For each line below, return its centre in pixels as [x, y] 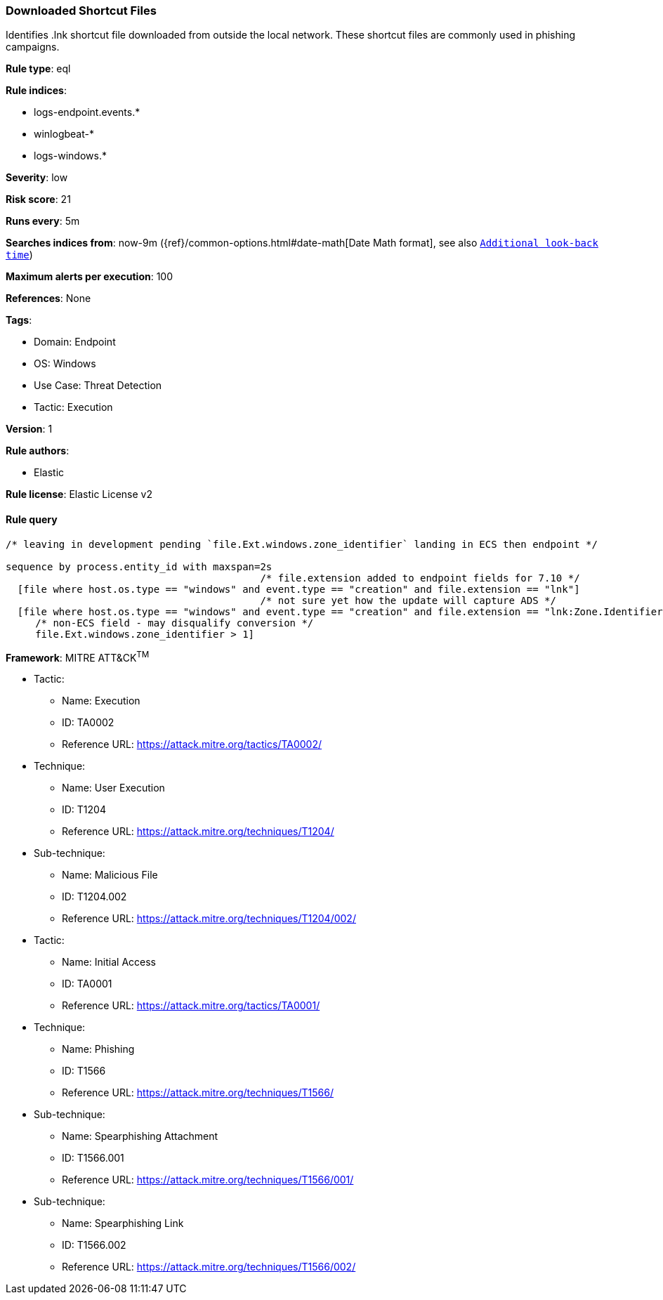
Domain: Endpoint [75, 342]
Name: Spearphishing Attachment [140, 1136]
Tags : [19, 320]
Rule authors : [38, 451]
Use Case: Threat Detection [98, 386]
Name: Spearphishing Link [123, 1223]
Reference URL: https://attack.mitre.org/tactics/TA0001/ [191, 1006]
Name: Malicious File [110, 875]
